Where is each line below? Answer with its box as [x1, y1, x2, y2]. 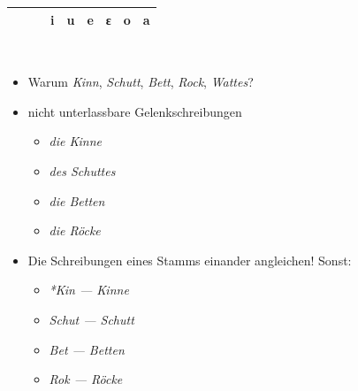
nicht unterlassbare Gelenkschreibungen [27, 102, 242, 120]
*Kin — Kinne [49, 280, 129, 299]
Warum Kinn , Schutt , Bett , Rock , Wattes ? [27, 73, 254, 91]
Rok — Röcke [49, 370, 123, 388]
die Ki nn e [49, 132, 103, 150]
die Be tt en [49, 191, 105, 210]
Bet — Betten [49, 340, 125, 358]
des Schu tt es [49, 161, 116, 180]
